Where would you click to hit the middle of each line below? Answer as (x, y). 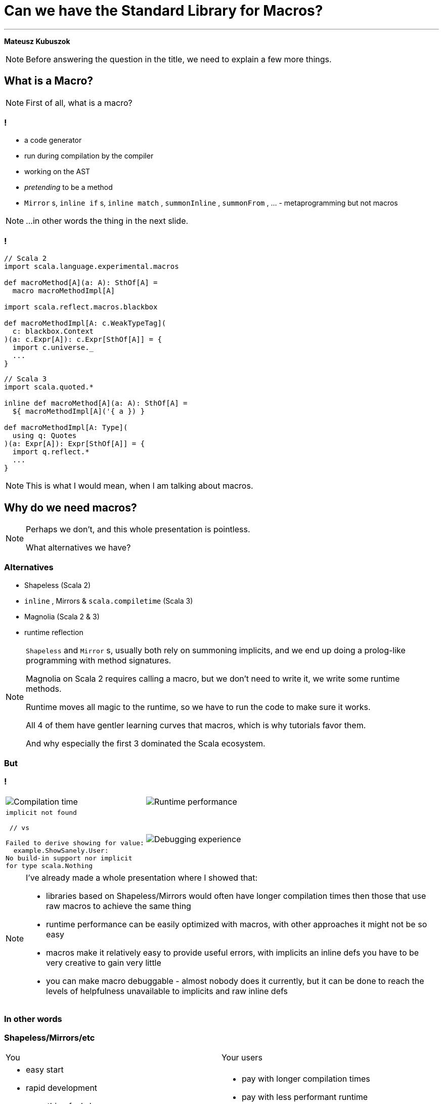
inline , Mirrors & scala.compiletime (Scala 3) (109, 601)
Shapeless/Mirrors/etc (50, 1037)
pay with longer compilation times (306, 1078)
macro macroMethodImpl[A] (64, 291)
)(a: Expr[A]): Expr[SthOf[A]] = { (75, 444)
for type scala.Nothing (49, 865)
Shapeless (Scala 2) (58, 585)
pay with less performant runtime (305, 1097)
